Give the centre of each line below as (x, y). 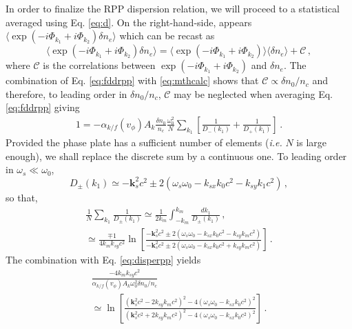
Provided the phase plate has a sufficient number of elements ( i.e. (144, 142)
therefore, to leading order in (66, 93)
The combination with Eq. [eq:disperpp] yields (103, 260)
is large (312, 142)
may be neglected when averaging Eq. (253, 93)
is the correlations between (99, 65)
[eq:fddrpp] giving (43, 107)
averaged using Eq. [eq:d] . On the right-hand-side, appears (129, 22)
